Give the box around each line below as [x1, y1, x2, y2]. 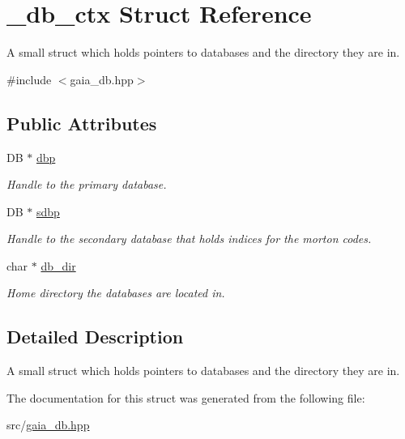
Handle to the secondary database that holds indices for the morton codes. [6, 230, 372, 247]
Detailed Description [6, 324, 184, 349]
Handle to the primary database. [6, 176, 167, 193]
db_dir [40, 257, 76, 274]
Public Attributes [6, 110, 157, 135]
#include [6, 70, 52, 87]
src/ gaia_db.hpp [6, 416, 90, 433]
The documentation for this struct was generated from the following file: [6, 389, 365, 406]
